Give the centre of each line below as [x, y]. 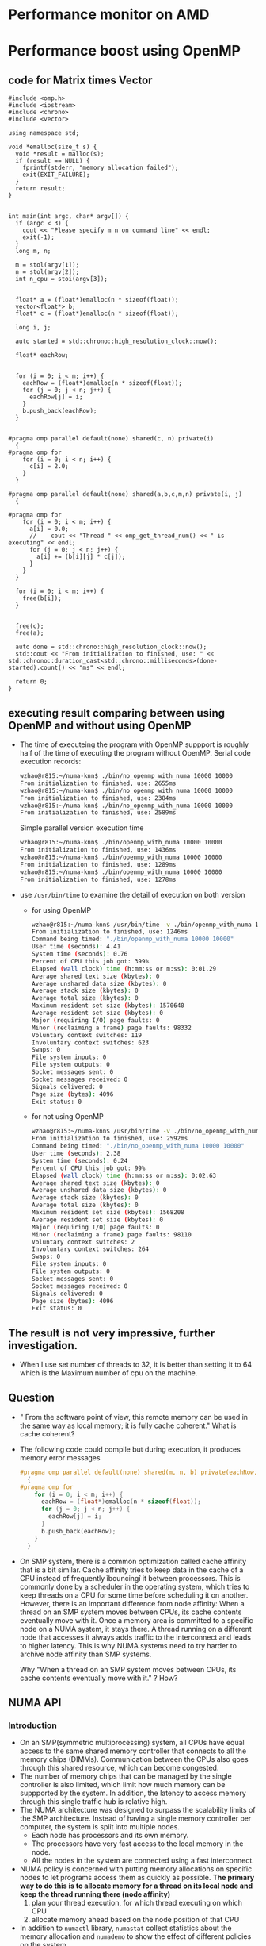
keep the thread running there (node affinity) [95, 1894]
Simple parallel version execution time [82, 828]
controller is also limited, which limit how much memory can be [122, 1785]
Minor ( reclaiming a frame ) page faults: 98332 [111, 1028]
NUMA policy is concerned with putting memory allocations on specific [136, 1869]
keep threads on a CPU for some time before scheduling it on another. [134, 1595]
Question [31, 1398]
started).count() [37, 668]
